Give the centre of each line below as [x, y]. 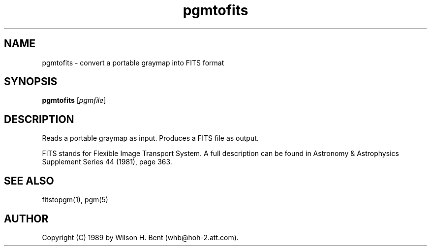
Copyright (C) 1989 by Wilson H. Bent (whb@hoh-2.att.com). [140, 237]
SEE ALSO [29, 181]
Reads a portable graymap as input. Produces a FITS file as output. [150, 138]
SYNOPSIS [31, 82]
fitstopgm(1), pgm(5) [75, 200]
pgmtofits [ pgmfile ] [74, 100]
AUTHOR [26, 219]
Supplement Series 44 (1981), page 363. [107, 162]
